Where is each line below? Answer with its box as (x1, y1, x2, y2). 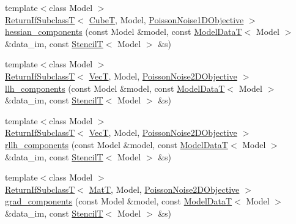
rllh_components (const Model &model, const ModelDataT (5, 138, 228, 151)
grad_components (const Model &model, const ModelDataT (5, 195, 232, 207)
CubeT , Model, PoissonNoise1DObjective (89, 13, 244, 26)
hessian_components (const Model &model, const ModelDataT (5, 25, 242, 38)
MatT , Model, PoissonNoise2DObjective (89, 182, 240, 195)
